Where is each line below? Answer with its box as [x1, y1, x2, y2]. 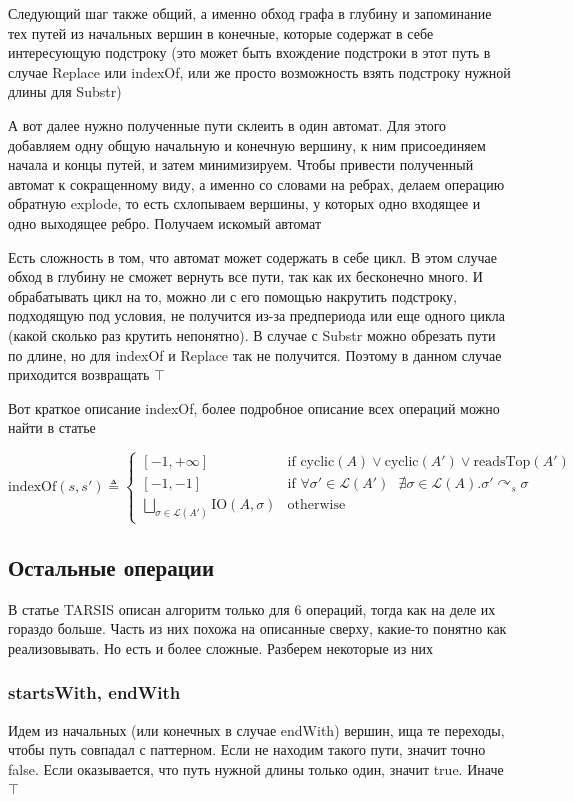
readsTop [473, 455, 531, 470]
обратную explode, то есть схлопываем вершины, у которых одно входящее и [8, 193, 481, 214]
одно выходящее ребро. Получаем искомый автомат [8, 212, 322, 233]
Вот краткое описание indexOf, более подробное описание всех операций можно [8, 397, 500, 418]
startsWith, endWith [8, 680, 181, 705]
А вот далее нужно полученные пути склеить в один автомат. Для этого [8, 114, 447, 135]
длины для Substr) [8, 81, 122, 102]
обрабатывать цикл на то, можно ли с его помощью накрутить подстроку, [8, 285, 457, 306]
